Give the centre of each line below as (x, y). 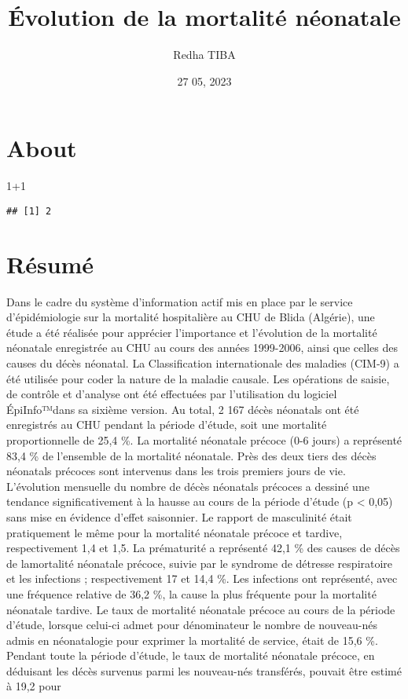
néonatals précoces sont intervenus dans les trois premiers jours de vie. (176, 471)
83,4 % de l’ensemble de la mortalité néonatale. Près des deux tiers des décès (191, 455)
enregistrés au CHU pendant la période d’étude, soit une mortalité (167, 425)
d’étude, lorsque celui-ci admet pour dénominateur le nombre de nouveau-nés (192, 625)
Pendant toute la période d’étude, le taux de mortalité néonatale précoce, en (191, 655)
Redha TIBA (204, 55)
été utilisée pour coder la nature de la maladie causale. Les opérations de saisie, (198, 378)
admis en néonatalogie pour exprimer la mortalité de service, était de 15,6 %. (192, 640)
